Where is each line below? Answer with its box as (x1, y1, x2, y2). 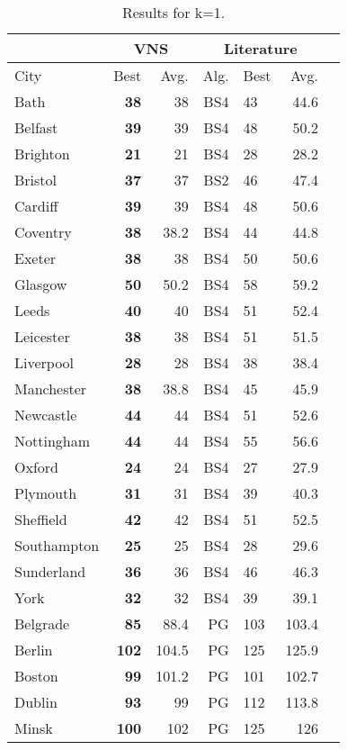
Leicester (14, 326, 70, 347)
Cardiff (14, 195, 58, 216)
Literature (224, 38, 298, 59)
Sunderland (14, 561, 86, 582)
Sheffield (14, 509, 67, 529)
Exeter (14, 248, 57, 268)
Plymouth (14, 483, 77, 503)
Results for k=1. (121, 2, 226, 23)
